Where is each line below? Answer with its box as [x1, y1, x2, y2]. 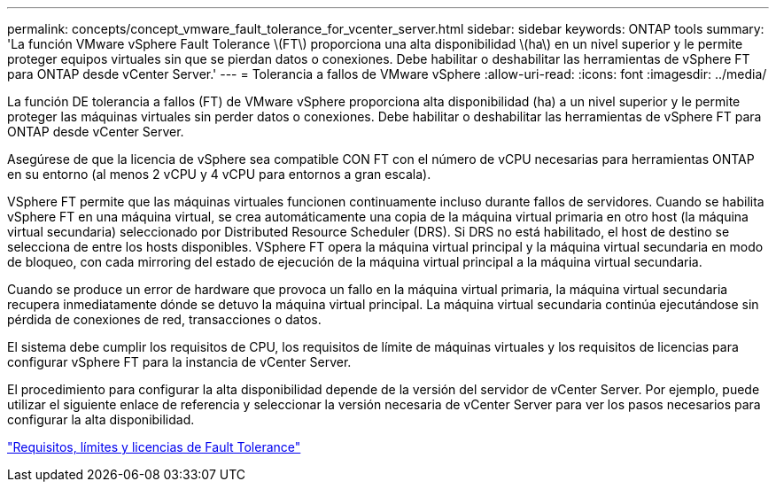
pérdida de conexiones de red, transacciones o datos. [7, 312, 322, 327]
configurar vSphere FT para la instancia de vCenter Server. [7, 354, 352, 369]
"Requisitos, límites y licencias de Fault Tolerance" [7, 439, 301, 454]
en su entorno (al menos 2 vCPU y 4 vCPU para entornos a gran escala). [7, 167, 431, 182]
